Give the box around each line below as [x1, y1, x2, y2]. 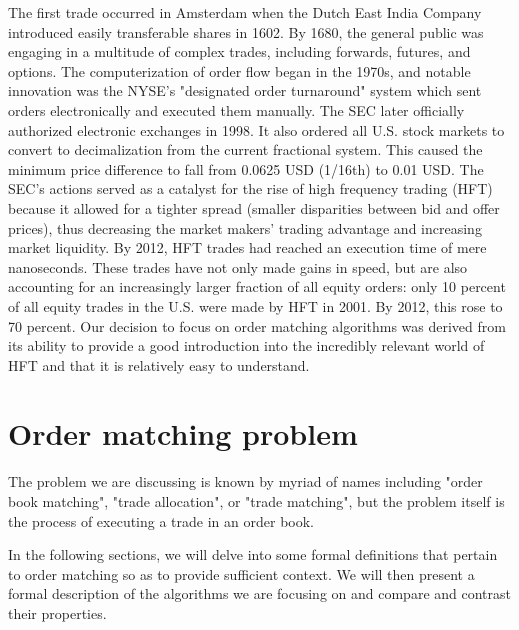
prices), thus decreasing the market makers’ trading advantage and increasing [8, 217, 482, 238]
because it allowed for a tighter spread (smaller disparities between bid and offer [8, 197, 500, 218]
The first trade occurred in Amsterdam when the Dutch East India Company [8, 2, 482, 22]
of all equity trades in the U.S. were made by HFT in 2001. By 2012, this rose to [8, 295, 503, 316]
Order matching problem [8, 413, 358, 454]
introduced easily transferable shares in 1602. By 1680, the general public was [8, 21, 484, 42]
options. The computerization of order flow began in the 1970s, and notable [8, 60, 471, 81]
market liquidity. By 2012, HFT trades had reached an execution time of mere [8, 237, 487, 258]
